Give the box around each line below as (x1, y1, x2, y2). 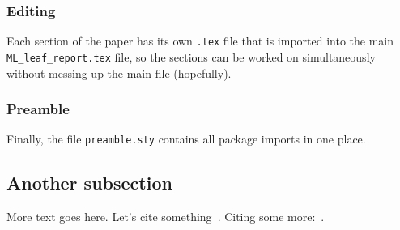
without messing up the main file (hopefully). (6, 64, 232, 81)
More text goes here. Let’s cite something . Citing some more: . (6, 208, 325, 225)
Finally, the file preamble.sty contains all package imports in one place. (6, 130, 366, 147)
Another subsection (6, 170, 172, 195)
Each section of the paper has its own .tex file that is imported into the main (6, 32, 394, 49)
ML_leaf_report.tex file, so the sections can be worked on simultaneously (6, 48, 376, 65)
